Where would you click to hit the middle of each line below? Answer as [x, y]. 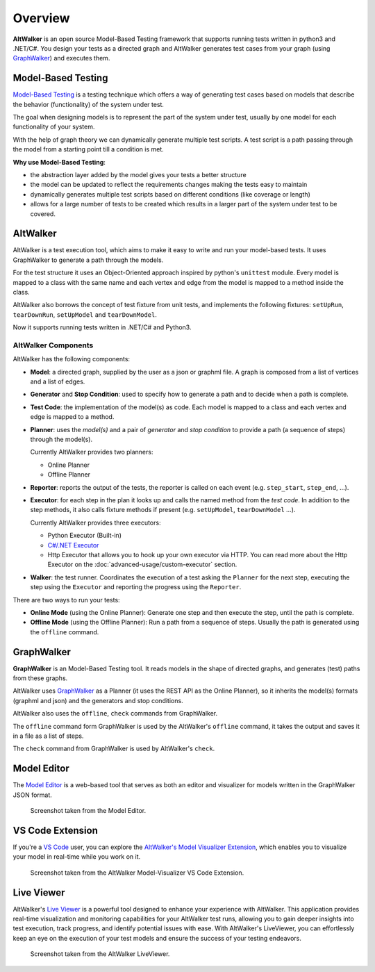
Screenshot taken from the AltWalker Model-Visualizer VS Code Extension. [137, 873]
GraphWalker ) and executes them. [61, 58]
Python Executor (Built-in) [84, 536]
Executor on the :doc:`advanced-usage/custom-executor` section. [142, 565]
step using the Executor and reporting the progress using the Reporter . [136, 587]
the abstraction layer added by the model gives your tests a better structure [138, 174]
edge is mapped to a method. [72, 417]
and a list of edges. [58, 381]
